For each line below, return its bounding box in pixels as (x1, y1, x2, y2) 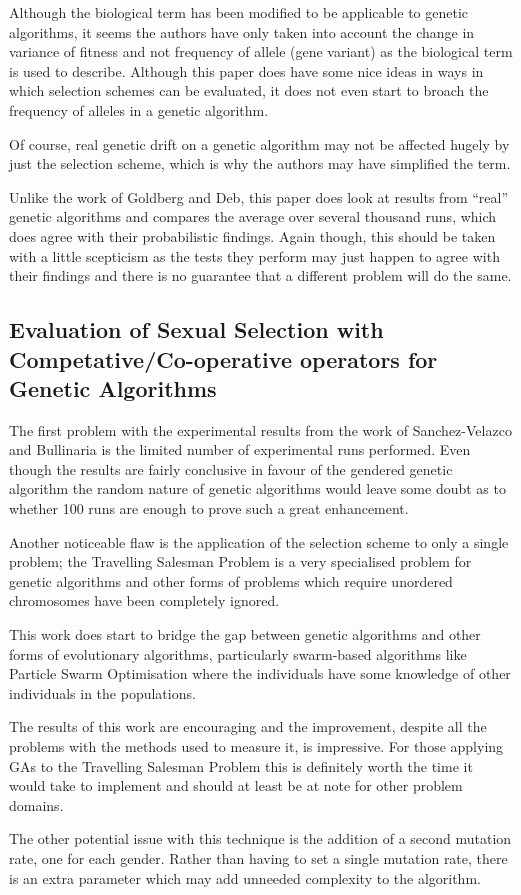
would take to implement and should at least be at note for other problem (9, 775, 463, 796)
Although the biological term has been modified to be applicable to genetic (9, 2, 469, 22)
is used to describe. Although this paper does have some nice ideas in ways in (9, 60, 484, 81)
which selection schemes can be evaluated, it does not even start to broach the (9, 80, 489, 101)
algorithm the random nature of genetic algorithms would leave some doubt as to (9, 478, 506, 499)
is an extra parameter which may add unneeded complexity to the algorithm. (9, 867, 481, 888)
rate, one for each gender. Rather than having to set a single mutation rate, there (9, 847, 508, 868)
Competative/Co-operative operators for (9, 343, 438, 374)
